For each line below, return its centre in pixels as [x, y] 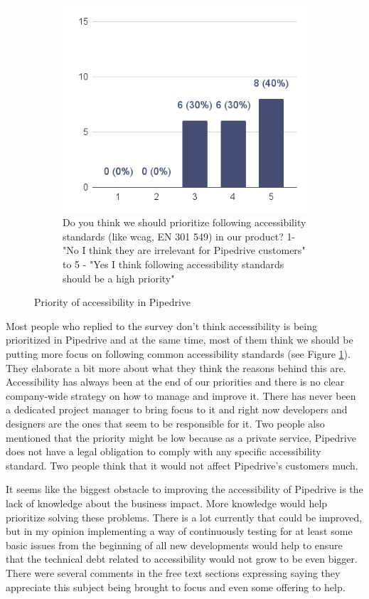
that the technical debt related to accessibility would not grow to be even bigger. [182, 559]
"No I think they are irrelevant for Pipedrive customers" [184, 250]
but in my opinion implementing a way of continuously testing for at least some [179, 531]
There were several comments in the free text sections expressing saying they [173, 572]
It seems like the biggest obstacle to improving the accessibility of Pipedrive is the [184, 489]
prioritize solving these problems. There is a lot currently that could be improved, [184, 517]
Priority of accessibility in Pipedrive [113, 302]
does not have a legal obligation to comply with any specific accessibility [164, 451]
